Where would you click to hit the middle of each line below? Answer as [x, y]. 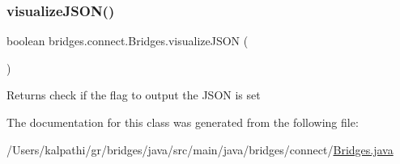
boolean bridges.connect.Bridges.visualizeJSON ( [128, 41]
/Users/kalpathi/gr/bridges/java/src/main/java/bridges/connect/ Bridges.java [200, 149]
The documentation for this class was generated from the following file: [183, 122]
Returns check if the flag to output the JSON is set [134, 95]
